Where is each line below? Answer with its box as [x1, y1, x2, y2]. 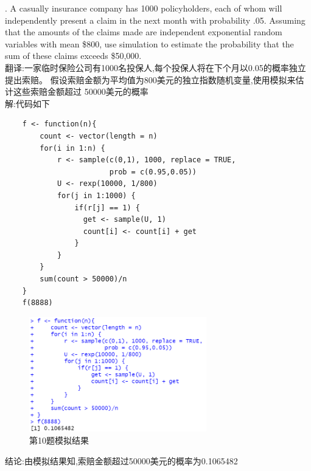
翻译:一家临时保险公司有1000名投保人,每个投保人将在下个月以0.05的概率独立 [5, 61, 306, 74]
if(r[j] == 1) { [74, 203, 140, 212]
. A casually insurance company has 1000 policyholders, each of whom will [5, 2, 282, 14]
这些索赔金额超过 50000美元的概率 [13, 85, 149, 98]
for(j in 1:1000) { [57, 191, 136, 200]
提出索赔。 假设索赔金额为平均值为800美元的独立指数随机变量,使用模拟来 [5, 73, 296, 86]
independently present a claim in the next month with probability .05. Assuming [5, 13, 306, 26]
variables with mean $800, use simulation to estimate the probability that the [5, 37, 294, 50]
